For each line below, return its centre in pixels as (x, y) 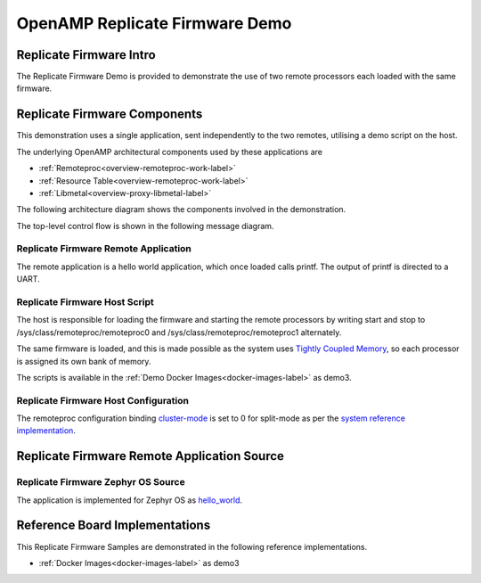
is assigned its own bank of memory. (84, 361)
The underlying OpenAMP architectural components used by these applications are (169, 152)
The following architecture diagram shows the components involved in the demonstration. (181, 209)
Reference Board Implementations (114, 526)
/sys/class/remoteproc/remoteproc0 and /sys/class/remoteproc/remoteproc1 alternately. (179, 332)
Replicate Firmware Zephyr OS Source (101, 482)
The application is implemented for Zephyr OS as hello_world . (130, 500)
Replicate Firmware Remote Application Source (151, 456)
